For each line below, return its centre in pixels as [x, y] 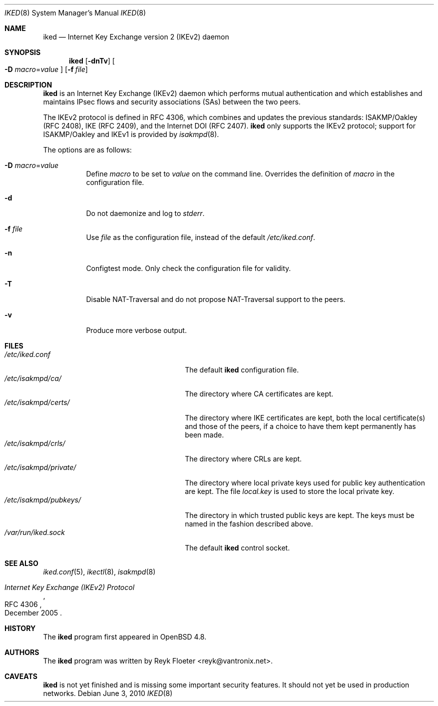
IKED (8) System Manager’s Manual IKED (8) [75, 13]
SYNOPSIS [23, 52]
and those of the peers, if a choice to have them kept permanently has [300, 426]
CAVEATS [21, 676]
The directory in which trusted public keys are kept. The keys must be [300, 515]
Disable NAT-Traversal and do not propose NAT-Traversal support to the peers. [216, 299]
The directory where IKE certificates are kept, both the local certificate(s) [305, 418]
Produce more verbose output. [136, 330]
